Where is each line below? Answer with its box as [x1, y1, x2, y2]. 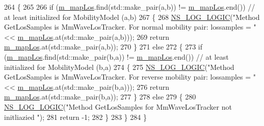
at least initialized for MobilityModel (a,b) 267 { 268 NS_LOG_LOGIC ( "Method [4, 11, 260, 22]
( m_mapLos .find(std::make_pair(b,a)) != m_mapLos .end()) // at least [4, 51, 229, 62]
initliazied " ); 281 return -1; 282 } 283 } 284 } [4, 111, 147, 122]
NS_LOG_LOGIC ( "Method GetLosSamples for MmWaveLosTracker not [4, 101, 232, 112]
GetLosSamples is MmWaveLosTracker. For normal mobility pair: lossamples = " [4, 21, 256, 32]
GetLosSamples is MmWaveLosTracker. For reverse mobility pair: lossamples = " [4, 71, 256, 82]
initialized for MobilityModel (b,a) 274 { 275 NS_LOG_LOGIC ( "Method [4, 61, 234, 72]
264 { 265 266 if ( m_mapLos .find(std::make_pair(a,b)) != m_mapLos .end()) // [4, 2, 255, 12]
